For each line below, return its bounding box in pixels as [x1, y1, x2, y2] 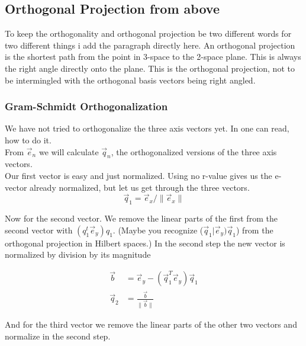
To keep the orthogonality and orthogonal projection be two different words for [5, 27, 292, 40]
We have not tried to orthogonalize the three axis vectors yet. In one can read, [5, 122, 289, 134]
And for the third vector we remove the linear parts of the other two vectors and [5, 318, 297, 331]
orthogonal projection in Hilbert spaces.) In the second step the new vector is [5, 236, 285, 249]
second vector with [5, 223, 73, 236]
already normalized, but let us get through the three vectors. [30, 181, 250, 193]
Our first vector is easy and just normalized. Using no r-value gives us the [5, 169, 272, 181]
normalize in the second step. [5, 329, 111, 342]
